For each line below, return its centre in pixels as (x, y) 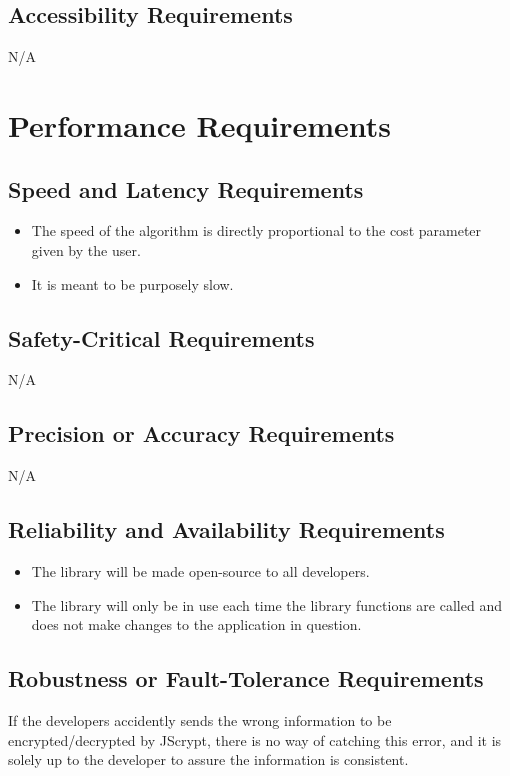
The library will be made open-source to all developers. (200, 570)
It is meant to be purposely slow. (132, 283)
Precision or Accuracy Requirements (201, 433)
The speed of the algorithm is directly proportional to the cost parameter (256, 230)
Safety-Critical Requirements (161, 337)
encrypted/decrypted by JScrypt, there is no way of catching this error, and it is (255, 739)
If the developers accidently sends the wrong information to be (200, 719)
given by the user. (86, 249)
